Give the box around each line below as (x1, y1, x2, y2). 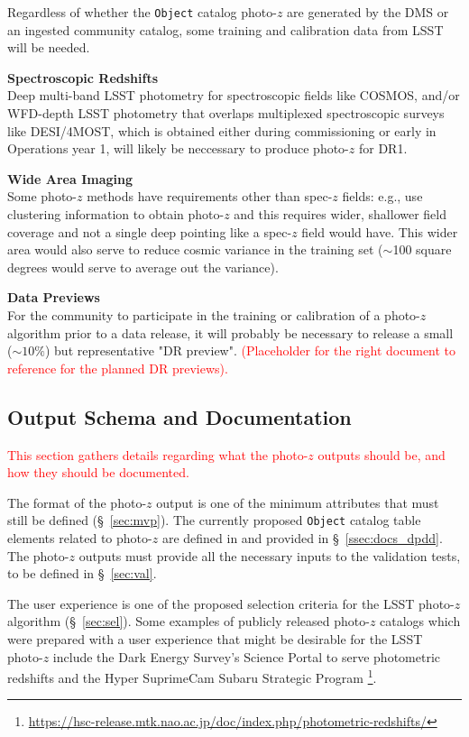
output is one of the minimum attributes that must (156, 493, 439, 511)
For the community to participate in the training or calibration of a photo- (7, 305, 420, 324)
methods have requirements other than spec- (87, 187, 333, 206)
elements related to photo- (7, 528, 152, 547)
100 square (392, 240, 452, 259)
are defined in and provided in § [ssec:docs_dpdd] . (161, 528, 443, 547)
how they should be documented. (7, 463, 189, 482)
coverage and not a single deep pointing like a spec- (7, 222, 292, 241)
